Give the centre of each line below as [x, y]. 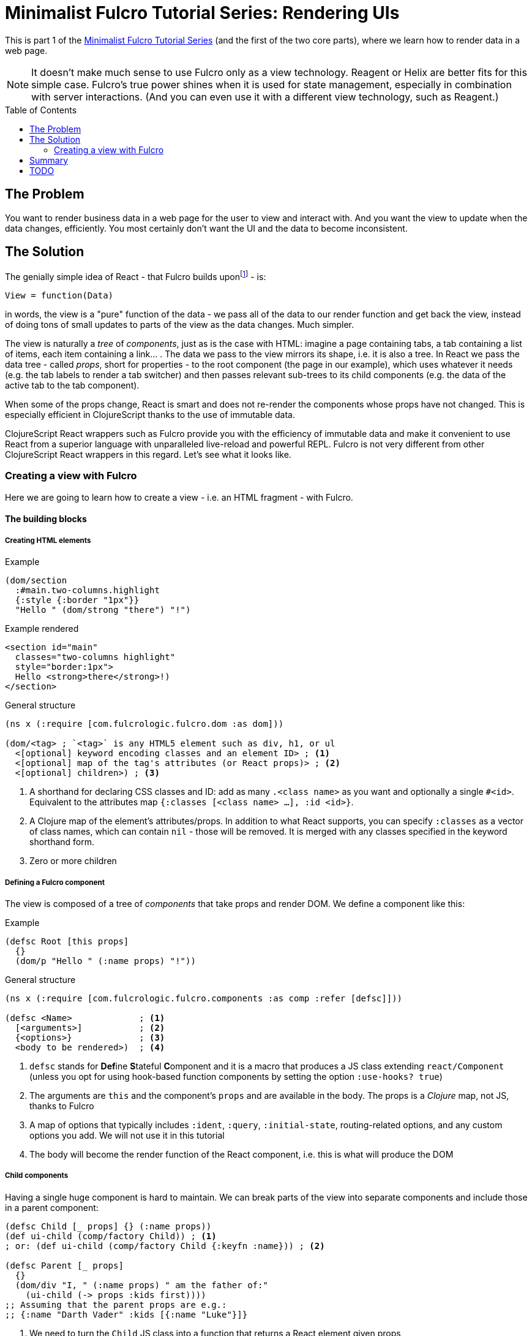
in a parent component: [52, 1207]
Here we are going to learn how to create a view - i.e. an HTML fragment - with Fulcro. [179, 497]
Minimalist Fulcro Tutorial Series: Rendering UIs [202, 13]
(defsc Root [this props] [67, 942]
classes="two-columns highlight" [95, 657]
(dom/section [36, 581]
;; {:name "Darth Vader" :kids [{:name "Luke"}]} [126, 1314]
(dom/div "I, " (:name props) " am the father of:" [141, 1285]
